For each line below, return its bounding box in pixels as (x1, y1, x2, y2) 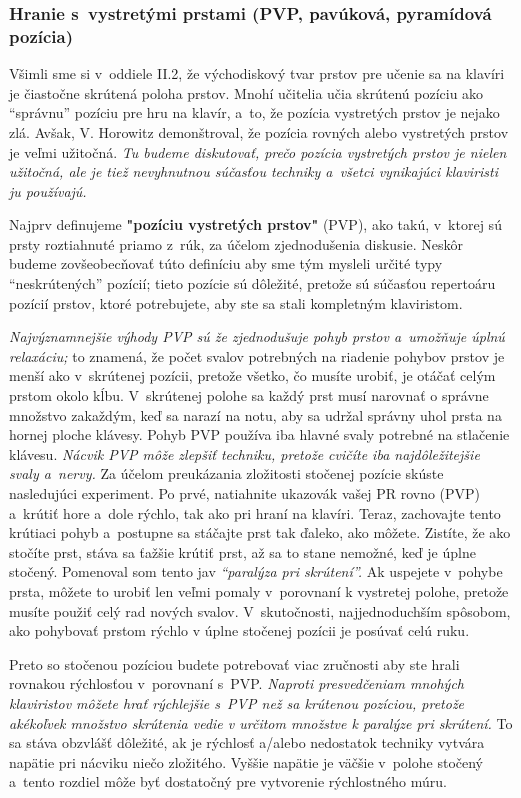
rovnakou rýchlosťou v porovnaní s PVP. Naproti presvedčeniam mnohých (9, 673, 464, 694)
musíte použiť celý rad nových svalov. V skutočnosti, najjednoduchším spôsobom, (9, 600, 511, 621)
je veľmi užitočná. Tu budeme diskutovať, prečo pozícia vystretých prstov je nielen (9, 141, 507, 162)
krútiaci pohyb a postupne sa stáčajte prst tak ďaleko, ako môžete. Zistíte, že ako (9, 522, 511, 543)
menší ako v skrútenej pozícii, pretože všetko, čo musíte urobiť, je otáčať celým (9, 365, 496, 386)
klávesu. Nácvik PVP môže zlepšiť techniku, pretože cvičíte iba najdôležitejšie (9, 443, 480, 464)
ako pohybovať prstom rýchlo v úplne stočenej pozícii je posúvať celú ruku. (9, 620, 470, 641)
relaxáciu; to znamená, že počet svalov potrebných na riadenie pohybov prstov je (9, 345, 505, 366)
